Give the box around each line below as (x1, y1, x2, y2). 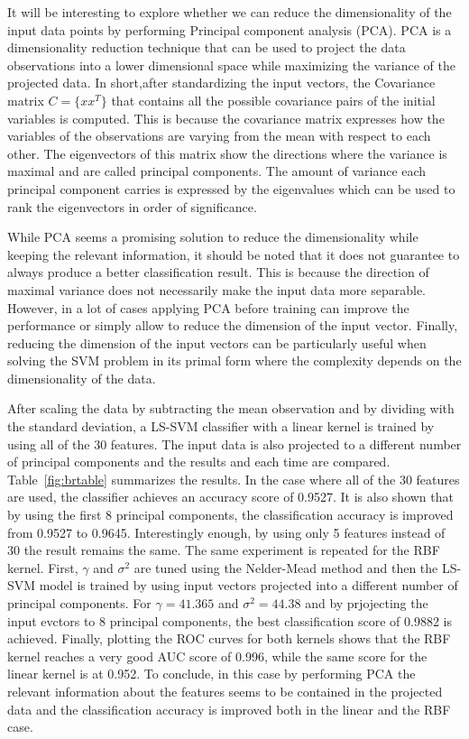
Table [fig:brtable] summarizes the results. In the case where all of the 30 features (7, 469, 460, 488)
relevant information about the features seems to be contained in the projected (7, 681, 443, 700)
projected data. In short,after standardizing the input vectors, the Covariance (7, 73, 436, 92)
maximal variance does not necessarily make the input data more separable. (7, 280, 426, 299)
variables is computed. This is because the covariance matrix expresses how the (7, 108, 445, 127)
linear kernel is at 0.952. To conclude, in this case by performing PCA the (7, 664, 416, 683)
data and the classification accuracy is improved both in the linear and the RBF (7, 699, 451, 718)
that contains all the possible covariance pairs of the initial (111, 90, 436, 109)
